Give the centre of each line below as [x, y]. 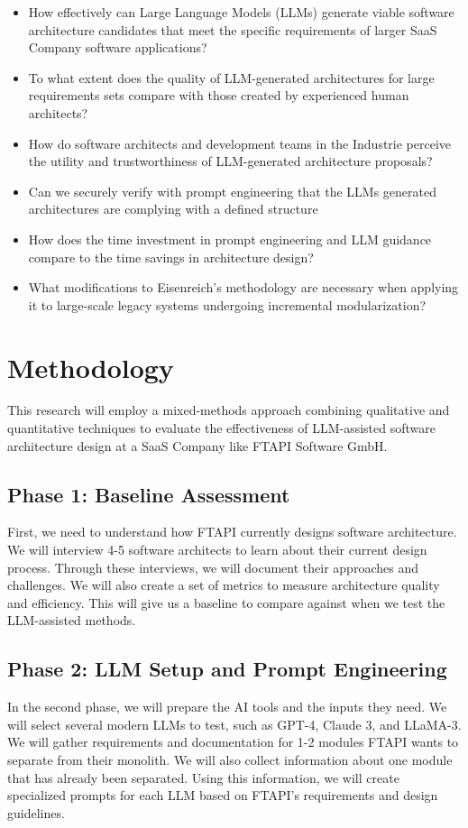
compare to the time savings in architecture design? [171, 257]
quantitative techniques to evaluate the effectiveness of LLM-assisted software [221, 428]
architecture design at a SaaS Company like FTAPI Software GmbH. [197, 445]
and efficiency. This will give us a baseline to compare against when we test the [226, 602]
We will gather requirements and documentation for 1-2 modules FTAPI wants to [233, 742]
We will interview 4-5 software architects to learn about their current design [217, 550]
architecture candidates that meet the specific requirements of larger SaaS [233, 29]
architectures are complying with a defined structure [173, 209]
